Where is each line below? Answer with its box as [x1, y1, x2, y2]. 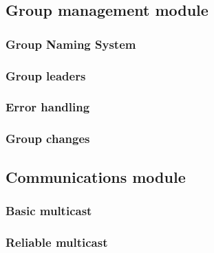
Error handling [6, 98, 90, 115]
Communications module [6, 166, 186, 187]
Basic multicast [6, 201, 92, 219]
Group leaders [6, 67, 86, 84]
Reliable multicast [6, 233, 108, 250]
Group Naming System [6, 35, 136, 52]
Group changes [6, 130, 90, 147]
